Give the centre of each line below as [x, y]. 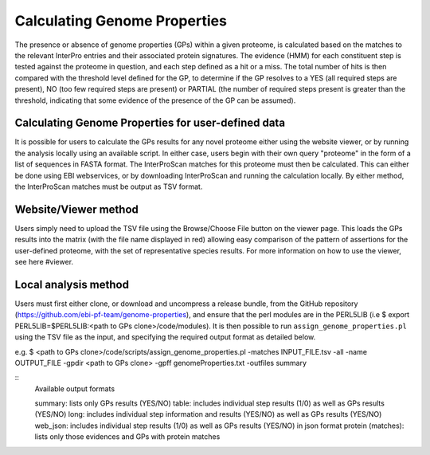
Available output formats [75, 388]
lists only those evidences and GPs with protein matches [127, 437]
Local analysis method [72, 284]
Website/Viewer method [77, 209]
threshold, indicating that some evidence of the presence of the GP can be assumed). [155, 100]
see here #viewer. [44, 262]
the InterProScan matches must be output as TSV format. [109, 186]
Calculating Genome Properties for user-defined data [150, 123]
